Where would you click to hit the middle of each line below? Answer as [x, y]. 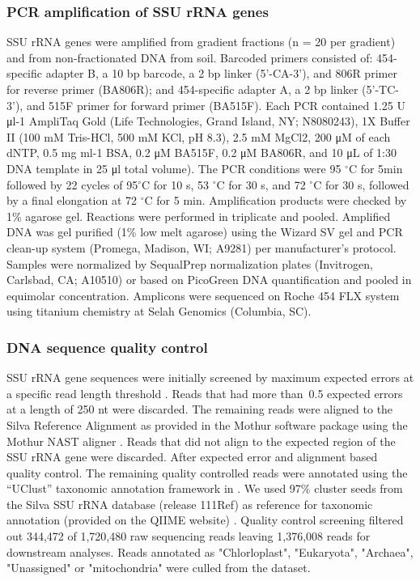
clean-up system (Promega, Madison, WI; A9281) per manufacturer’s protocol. [202, 247]
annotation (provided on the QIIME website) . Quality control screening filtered [205, 520]
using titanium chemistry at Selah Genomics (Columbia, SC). [159, 311]
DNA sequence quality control [107, 347]
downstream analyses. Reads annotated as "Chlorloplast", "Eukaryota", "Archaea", [210, 551]
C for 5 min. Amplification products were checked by [276, 200]
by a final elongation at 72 [72, 200]
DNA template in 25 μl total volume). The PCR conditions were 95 [174, 168]
